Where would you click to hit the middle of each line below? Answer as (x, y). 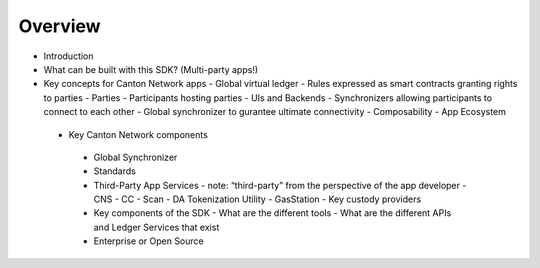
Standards (115, 171)
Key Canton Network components (138, 134)
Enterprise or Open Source (148, 241)
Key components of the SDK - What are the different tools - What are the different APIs (272, 213)
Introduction (68, 56)
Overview (59, 26)
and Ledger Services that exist (156, 227)
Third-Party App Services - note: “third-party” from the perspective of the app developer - (280, 185)
